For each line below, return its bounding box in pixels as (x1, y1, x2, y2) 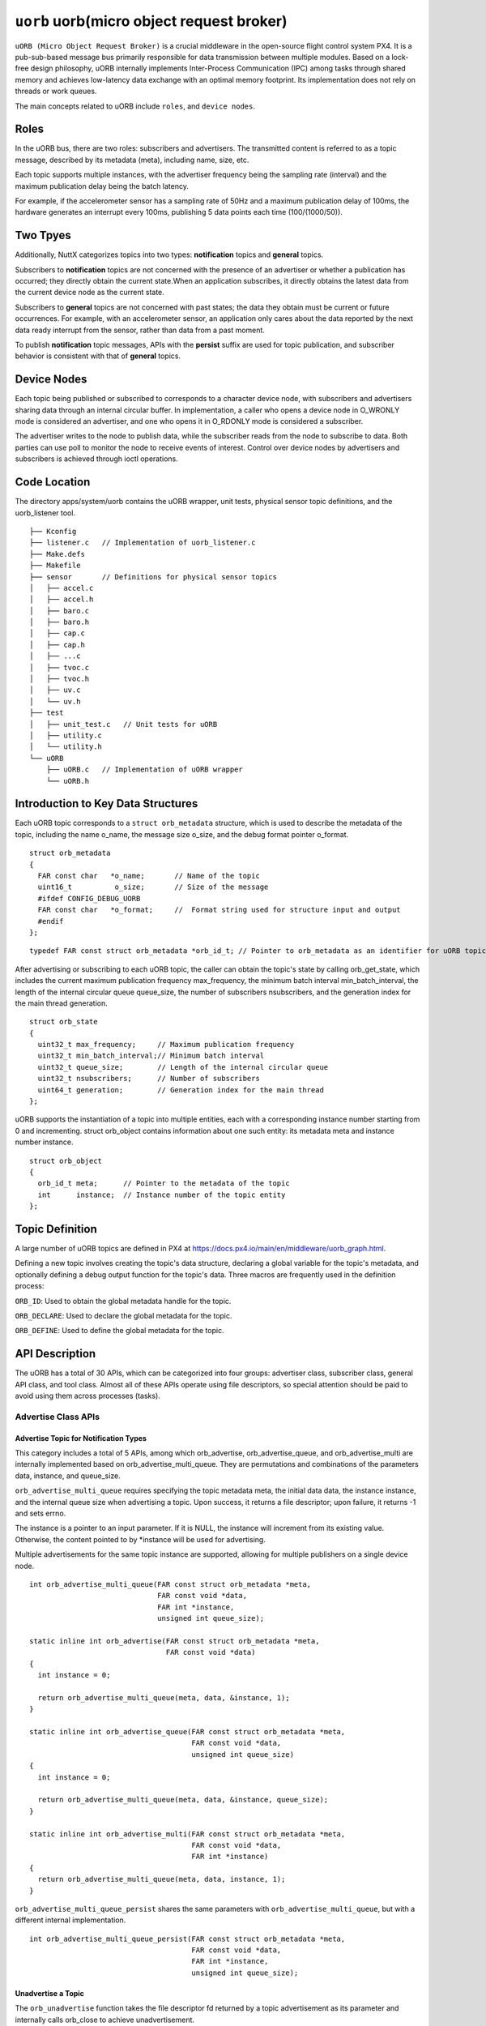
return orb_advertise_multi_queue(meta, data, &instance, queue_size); (37, 1795, 329, 1805)
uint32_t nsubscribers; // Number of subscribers (37, 1074, 261, 1084)
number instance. (15, 1137, 74, 1147)
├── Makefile (29, 561, 81, 571)
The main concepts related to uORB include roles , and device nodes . (15, 101, 255, 111)
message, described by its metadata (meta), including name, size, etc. (15, 155, 249, 165)
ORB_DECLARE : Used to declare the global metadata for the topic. (15, 1311, 232, 1321)
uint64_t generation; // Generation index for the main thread (37, 1085, 324, 1094)
